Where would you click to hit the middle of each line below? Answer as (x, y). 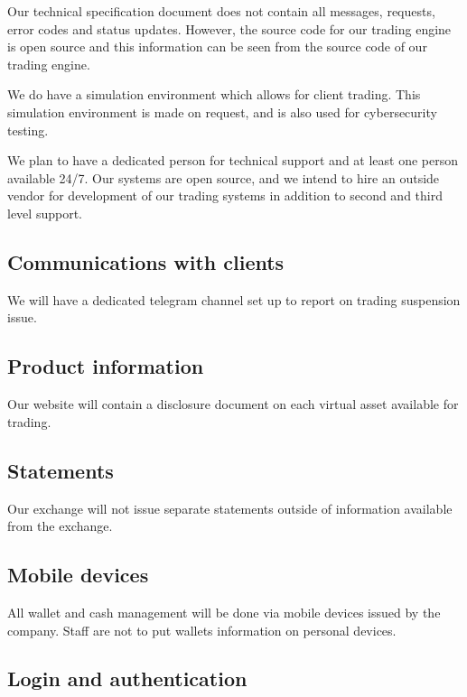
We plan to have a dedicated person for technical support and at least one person (233, 160)
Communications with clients (146, 261)
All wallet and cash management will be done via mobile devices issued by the (224, 612)
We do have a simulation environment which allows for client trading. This (214, 94)
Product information (106, 366)
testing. (28, 130)
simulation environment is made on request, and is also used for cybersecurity (222, 112)
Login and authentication (127, 678)
